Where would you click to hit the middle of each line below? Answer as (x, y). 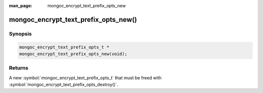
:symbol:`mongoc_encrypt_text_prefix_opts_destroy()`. (64, 85)
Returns (19, 68)
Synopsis (20, 34)
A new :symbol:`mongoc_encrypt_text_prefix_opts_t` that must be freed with (85, 77)
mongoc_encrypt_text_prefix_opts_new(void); (73, 54)
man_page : (21, 6)
